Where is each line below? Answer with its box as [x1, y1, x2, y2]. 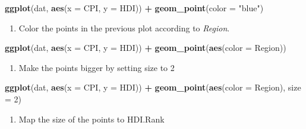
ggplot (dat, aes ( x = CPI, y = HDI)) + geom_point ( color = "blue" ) [5, 2, 264, 14]
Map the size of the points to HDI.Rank [18, 112, 165, 125]
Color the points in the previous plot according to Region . [18, 21, 230, 34]
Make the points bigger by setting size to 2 [18, 61, 175, 73]
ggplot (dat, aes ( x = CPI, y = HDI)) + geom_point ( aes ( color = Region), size [5, 81, 301, 93]
